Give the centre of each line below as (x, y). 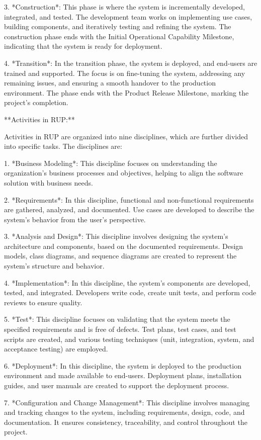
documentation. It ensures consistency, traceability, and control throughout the (126, 422)
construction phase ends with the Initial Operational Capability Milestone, (119, 36)
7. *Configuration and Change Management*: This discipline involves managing (127, 402)
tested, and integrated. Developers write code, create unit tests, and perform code (130, 292)
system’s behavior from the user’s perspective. (75, 219)
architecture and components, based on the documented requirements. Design (124, 246)
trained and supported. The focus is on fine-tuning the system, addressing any (125, 73)
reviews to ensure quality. (43, 302)
